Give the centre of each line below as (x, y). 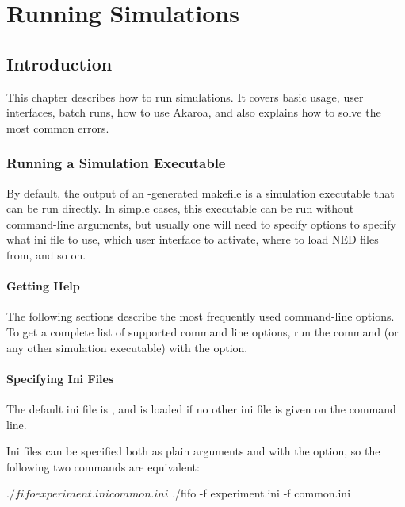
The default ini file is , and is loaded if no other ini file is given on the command (201, 408)
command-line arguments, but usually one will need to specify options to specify (201, 223)
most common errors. (58, 127)
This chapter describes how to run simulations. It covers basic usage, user (185, 96)
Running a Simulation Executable (116, 163)
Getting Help (43, 286)
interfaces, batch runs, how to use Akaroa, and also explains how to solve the (194, 112)
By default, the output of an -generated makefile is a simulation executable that (201, 192)
